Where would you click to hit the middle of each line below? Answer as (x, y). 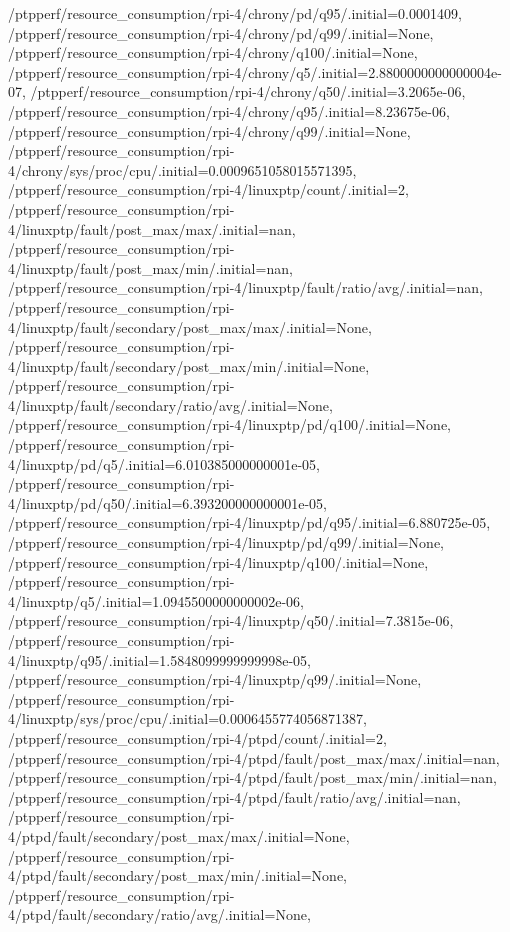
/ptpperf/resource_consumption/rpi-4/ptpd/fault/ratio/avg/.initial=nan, (234, 796)
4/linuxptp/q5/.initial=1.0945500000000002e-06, (156, 600)
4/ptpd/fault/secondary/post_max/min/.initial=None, (177, 875)
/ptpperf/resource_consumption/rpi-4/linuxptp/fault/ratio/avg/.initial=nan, (245, 287)
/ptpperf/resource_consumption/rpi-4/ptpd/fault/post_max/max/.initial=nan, (254, 757)
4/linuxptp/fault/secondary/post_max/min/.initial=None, (189, 365)
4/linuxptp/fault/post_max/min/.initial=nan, (150, 267)
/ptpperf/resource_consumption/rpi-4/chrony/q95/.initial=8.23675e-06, (229, 110)
